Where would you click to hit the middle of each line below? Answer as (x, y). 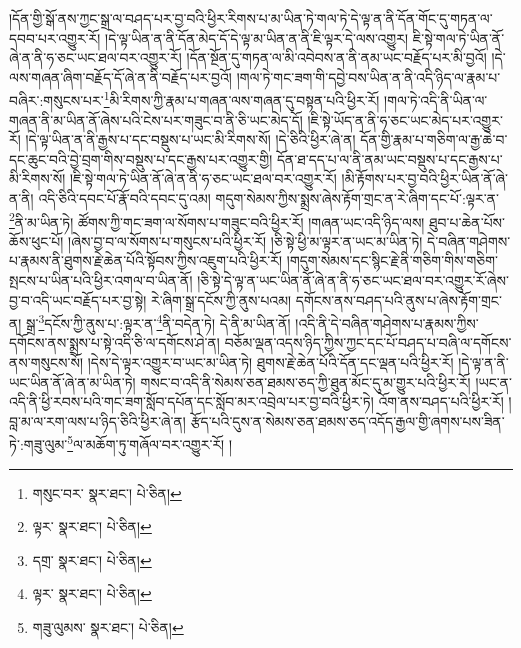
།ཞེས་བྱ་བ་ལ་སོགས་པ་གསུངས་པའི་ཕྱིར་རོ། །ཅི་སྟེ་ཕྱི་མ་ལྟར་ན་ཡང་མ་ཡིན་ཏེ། (245, 240)
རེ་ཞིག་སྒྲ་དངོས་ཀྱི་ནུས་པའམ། (221, 299)
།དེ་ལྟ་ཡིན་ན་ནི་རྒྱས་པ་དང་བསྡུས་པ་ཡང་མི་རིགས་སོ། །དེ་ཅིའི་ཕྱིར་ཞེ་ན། (190, 139)
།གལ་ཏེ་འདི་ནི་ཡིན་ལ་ (436, 100)
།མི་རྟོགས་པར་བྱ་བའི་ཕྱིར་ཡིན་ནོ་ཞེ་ (424, 178)
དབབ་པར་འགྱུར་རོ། (55, 37)
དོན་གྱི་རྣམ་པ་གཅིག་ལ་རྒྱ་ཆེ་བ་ (434, 139)
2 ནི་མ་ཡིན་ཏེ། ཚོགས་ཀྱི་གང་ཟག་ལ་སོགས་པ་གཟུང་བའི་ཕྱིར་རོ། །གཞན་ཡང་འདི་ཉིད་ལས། (217, 220)
